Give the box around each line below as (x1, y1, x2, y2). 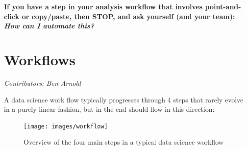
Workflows (4, 49, 76, 69)
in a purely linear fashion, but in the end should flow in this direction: (4, 104, 215, 114)
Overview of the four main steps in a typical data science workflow (24, 137, 223, 147)
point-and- (205, 1, 241, 11)
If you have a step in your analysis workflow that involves (4, 1, 203, 11)
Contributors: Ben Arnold (4, 77, 81, 88)
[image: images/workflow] (24, 123, 108, 130)
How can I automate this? (4, 21, 95, 31)
